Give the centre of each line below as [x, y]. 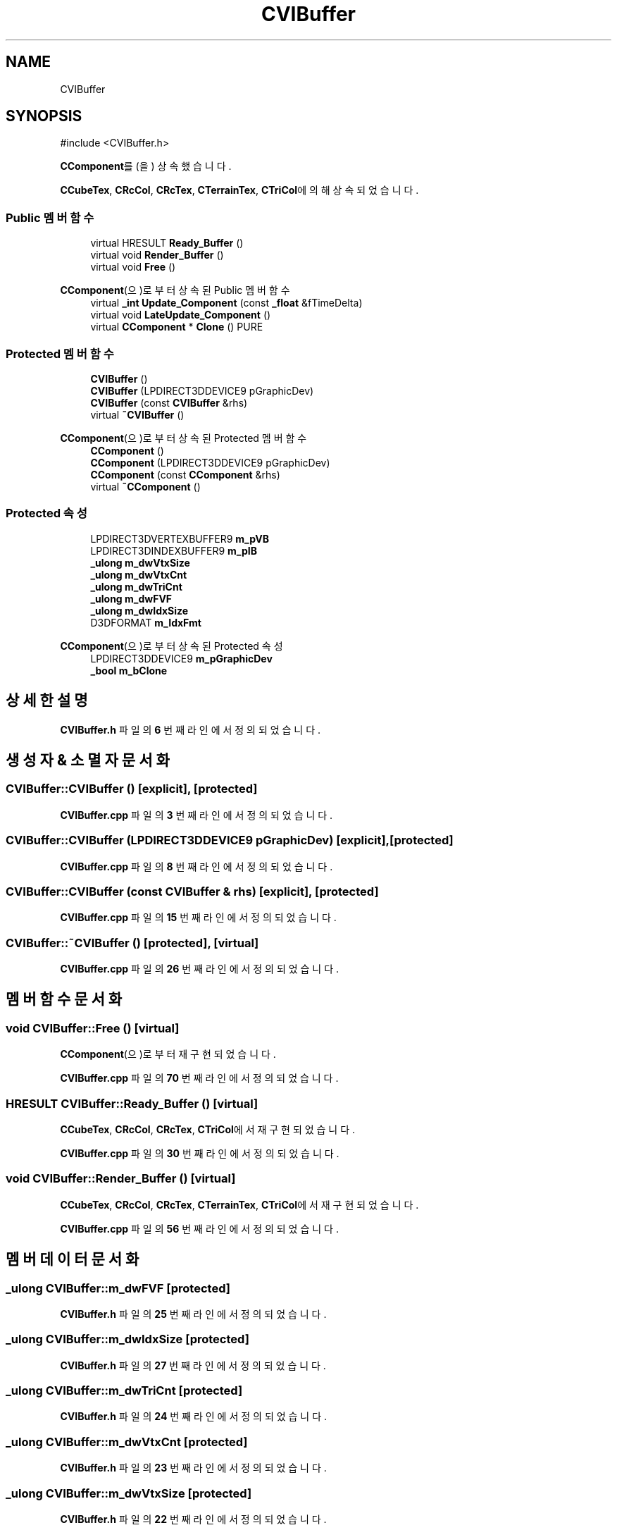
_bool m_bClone [129, 670]
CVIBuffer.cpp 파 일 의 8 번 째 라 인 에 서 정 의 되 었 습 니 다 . [197, 866]
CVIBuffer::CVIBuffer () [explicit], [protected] [132, 789]
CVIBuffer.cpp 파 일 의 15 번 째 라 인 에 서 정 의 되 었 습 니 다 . [198, 918]
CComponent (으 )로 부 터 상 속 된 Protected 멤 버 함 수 [183, 438]
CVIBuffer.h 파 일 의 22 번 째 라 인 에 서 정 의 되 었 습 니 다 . [193, 1519]
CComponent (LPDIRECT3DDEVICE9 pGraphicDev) [210, 462]
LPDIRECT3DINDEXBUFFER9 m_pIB [174, 550]
